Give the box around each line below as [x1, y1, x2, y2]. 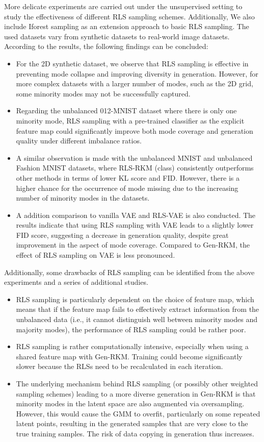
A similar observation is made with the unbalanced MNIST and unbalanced [16, 152, 253, 163]
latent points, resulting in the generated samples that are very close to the [16, 418, 248, 429]
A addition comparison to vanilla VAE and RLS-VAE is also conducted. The [16, 209, 256, 220]
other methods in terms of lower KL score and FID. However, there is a [16, 172, 240, 183]
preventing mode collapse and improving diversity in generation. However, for [16, 68, 258, 79]
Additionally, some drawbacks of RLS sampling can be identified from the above [4, 266, 255, 277]
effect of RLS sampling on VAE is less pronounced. [16, 250, 175, 260]
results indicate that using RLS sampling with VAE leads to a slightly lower [16, 219, 254, 230]
